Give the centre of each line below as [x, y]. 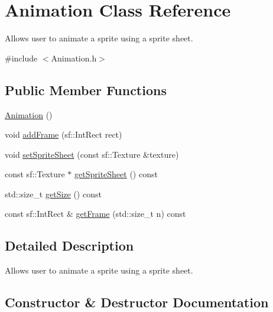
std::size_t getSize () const [53, 194]
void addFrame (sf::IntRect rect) [64, 134]
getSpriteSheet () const [116, 174]
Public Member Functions [86, 90]
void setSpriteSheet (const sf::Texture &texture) [92, 154]
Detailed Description [69, 246]
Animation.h [74, 58]
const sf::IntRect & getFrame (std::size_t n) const [95, 214]
